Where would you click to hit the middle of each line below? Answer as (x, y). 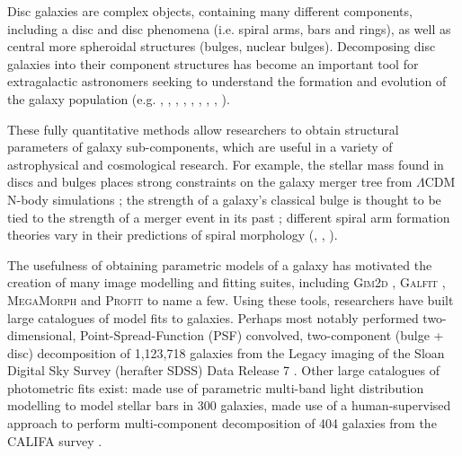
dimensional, (42, 335)
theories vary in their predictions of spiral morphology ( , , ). (173, 235)
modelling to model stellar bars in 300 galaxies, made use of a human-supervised (229, 405)
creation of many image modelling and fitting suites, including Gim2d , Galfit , (227, 282)
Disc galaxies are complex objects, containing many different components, (210, 11)
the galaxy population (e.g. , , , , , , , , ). (119, 98)
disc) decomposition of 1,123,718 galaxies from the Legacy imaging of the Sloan (226, 352)
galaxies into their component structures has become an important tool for (213, 63)
